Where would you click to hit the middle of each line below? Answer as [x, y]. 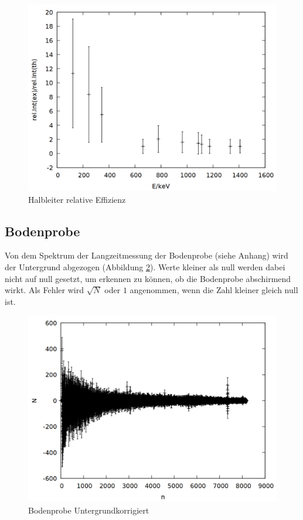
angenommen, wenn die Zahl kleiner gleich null [214, 290]
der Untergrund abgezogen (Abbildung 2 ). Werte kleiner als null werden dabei [145, 266]
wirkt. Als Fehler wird [44, 290]
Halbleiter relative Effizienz [77, 199]
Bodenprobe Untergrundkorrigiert [89, 510]
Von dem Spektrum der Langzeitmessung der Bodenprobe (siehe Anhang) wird [147, 255]
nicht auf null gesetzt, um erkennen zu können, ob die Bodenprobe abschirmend [148, 278]
